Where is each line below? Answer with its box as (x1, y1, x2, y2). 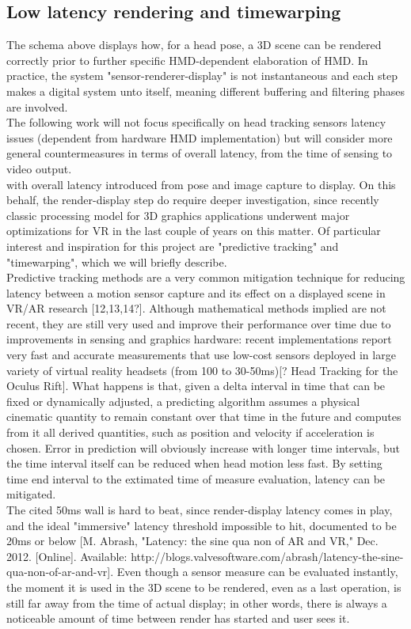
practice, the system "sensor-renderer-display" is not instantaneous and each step (6, 67, 398, 84)
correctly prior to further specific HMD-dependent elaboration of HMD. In (6, 51, 368, 68)
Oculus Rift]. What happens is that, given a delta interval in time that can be (6, 377, 386, 394)
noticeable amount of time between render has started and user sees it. (6, 610, 350, 627)
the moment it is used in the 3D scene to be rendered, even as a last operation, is (6, 578, 401, 595)
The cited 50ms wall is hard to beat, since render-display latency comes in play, (6, 502, 393, 518)
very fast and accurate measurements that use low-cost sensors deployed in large (6, 347, 396, 363)
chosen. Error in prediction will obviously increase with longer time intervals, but (6, 439, 401, 456)
